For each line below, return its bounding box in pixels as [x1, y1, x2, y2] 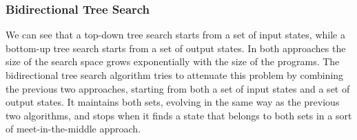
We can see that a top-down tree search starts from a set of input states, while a [6, 27, 345, 42]
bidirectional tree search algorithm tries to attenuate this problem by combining [6, 68, 344, 82]
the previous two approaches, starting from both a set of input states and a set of [6, 81, 350, 95]
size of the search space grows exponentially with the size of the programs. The [6, 54, 340, 69]
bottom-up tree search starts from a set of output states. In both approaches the [6, 40, 346, 55]
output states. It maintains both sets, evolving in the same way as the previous [6, 95, 340, 109]
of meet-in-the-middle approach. [6, 121, 141, 136]
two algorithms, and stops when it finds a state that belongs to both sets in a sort [6, 108, 352, 122]
